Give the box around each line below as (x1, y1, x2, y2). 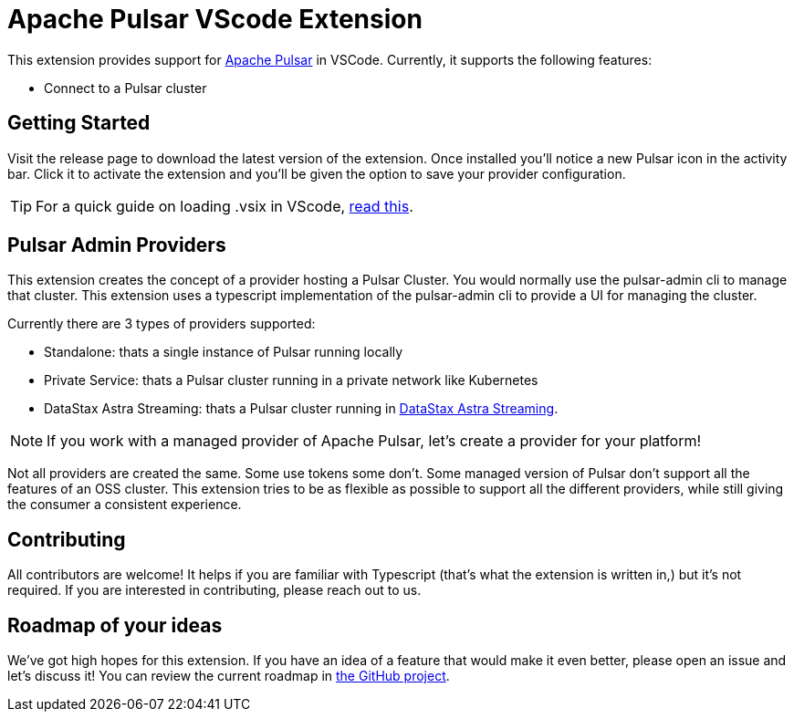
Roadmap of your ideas (7, 613, 223, 637)
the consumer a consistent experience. (7, 496, 242, 513)
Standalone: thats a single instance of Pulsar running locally (44, 344, 403, 360)
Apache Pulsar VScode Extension (7, 4, 423, 35)
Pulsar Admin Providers (7, 234, 226, 257)
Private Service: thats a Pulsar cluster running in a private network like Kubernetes (44, 372, 538, 389)
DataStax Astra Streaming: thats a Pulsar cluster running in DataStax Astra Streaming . (44, 401, 559, 417)
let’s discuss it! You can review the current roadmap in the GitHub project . (7, 668, 450, 684)
